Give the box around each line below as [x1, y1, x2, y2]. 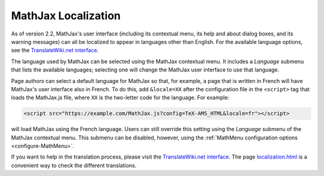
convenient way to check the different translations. [11, 162, 137, 169]
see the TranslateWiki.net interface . [11, 47, 99, 54]
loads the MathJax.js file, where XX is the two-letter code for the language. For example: [11, 94, 230, 102]
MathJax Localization [11, 9, 121, 22]
